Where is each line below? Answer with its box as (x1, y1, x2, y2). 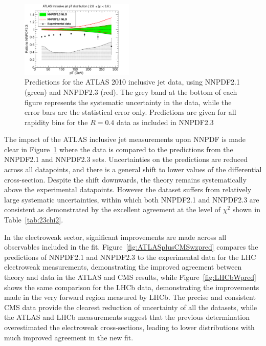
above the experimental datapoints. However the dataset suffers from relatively (4, 184, 252, 195)
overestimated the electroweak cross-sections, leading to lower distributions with (4, 321, 255, 332)
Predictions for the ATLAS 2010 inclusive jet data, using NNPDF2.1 (25, 76, 240, 87)
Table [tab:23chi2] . (4, 214, 63, 225)
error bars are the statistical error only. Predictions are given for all (25, 107, 236, 117)
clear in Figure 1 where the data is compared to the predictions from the (4, 144, 233, 154)
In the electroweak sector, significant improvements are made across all (4, 231, 227, 242)
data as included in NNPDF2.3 (117, 116, 214, 127)
